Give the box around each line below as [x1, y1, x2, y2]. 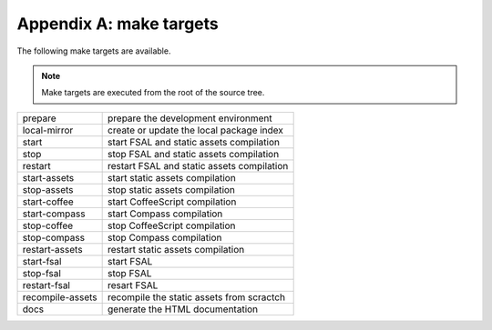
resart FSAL [108, 278, 159, 291]
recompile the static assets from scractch [108, 291, 286, 304]
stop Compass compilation [108, 231, 222, 244]
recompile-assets [22, 291, 97, 304]
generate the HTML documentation [108, 303, 259, 315]
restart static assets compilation [108, 243, 245, 255]
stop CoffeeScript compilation [108, 219, 236, 232]
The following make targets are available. [16, 45, 171, 56]
